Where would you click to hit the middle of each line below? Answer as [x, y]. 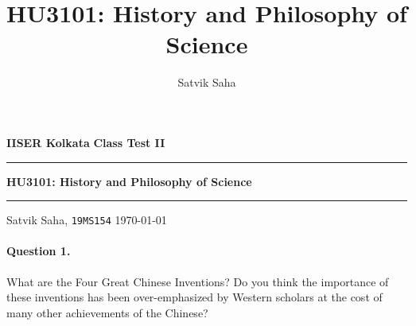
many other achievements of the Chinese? [107, 312]
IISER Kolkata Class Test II [86, 142]
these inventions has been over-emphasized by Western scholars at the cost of [194, 297]
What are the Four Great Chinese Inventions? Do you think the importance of [198, 281]
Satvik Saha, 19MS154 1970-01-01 [87, 220]
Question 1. [39, 251]
